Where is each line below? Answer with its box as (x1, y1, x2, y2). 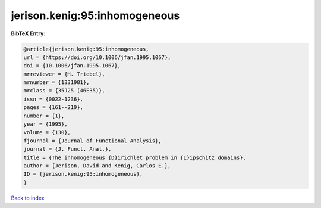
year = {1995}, (23, 121, 68, 128)
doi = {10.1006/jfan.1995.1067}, (23, 63, 121, 69)
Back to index (11, 194, 45, 201)
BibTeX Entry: (11, 30, 46, 37)
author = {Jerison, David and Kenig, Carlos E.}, (23, 163, 171, 169)
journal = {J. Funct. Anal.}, (23, 146, 112, 153)
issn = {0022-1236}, (23, 95, 83, 103)
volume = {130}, (23, 129, 71, 136)
